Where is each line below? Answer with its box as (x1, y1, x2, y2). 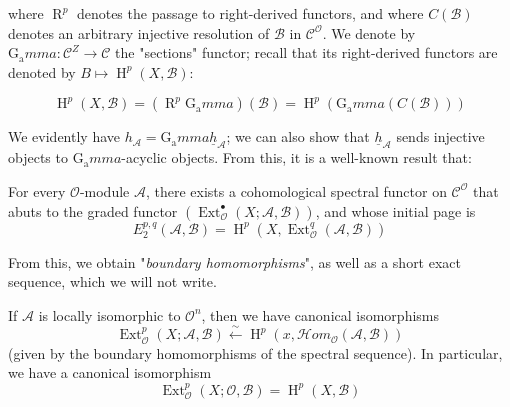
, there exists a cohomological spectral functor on (145, 180, 447, 201)
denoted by (8, 61, 76, 82)
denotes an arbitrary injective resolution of (8, 22, 270, 43)
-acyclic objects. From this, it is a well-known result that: (121, 147, 472, 168)
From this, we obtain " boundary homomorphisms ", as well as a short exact (8, 251, 461, 272)
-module (79, 180, 130, 201)
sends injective (396, 126, 485, 147)
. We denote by (322, 22, 416, 43)
